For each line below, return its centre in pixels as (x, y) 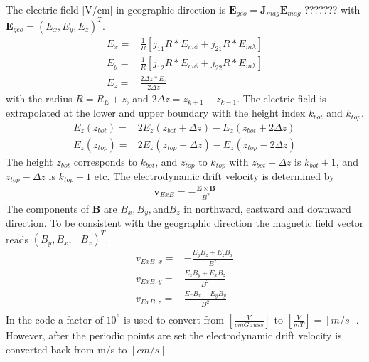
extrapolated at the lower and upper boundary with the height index (156, 113)
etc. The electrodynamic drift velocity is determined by (214, 176)
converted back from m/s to (66, 349)
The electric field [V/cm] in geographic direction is (116, 9)
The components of (48, 208)
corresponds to (105, 161)
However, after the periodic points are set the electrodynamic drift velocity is (174, 335)
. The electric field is (282, 98)
